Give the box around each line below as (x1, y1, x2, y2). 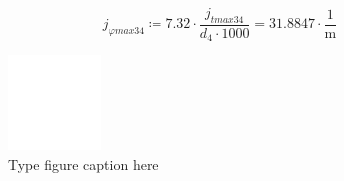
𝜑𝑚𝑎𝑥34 (108, 26, 145, 37)
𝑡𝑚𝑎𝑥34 (210, 14, 244, 25)
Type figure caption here (8, 153, 159, 174)
